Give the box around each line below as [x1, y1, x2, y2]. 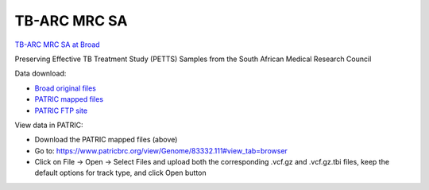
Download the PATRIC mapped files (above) [34, 135, 178, 145]
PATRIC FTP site [34, 106, 87, 115]
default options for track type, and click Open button [34, 168, 207, 178]
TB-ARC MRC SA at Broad [14, 40, 100, 49]
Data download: [14, 68, 67, 79]
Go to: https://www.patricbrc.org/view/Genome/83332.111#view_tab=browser [34, 145, 288, 155]
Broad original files [34, 83, 97, 93]
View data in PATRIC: [14, 120, 83, 130]
